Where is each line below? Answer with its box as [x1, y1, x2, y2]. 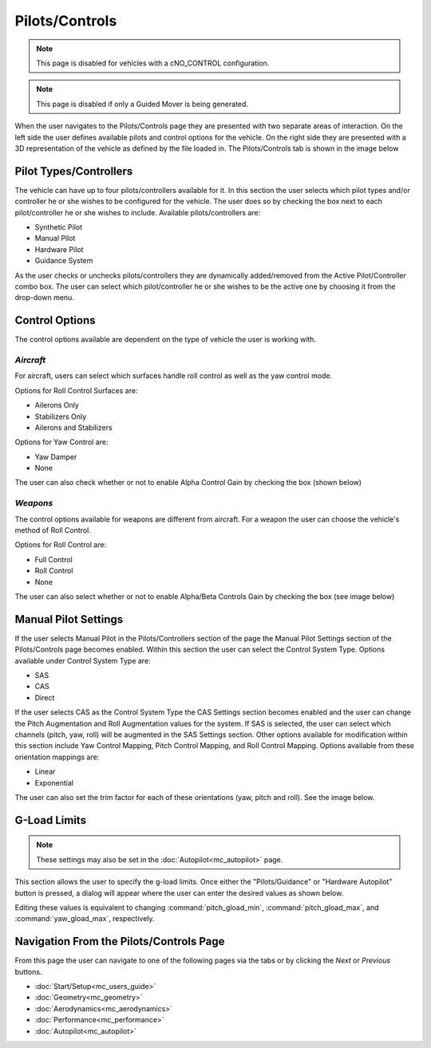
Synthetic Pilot [34, 222, 83, 231]
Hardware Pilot [34, 244, 84, 254]
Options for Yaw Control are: [14, 437, 109, 447]
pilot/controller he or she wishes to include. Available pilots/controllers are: [14, 207, 261, 217]
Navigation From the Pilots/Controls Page [14, 935, 225, 948]
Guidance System [34, 256, 93, 266]
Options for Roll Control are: [14, 540, 107, 550]
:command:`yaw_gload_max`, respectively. [14, 914, 155, 924]
